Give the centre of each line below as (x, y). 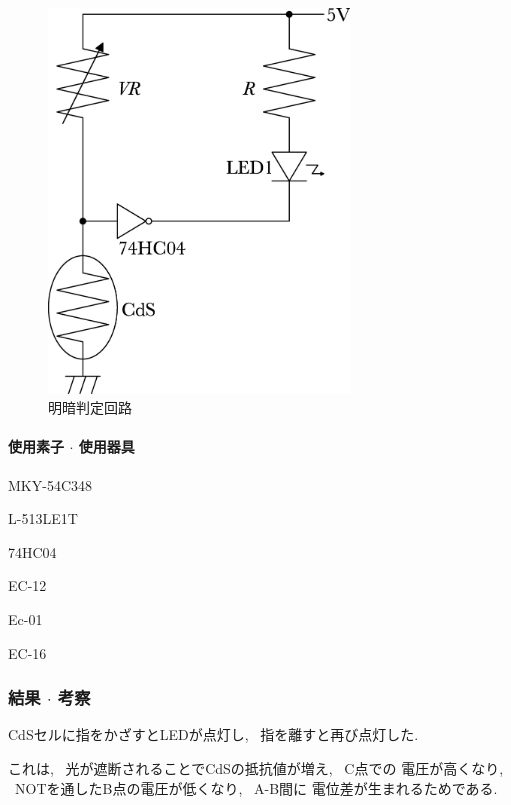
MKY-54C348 (50, 484)
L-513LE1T (43, 518)
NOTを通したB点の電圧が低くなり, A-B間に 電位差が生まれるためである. (256, 787)
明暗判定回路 (90, 407)
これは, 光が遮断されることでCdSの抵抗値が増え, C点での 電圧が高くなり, (256, 767)
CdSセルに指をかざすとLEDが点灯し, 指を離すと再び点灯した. (213, 734)
